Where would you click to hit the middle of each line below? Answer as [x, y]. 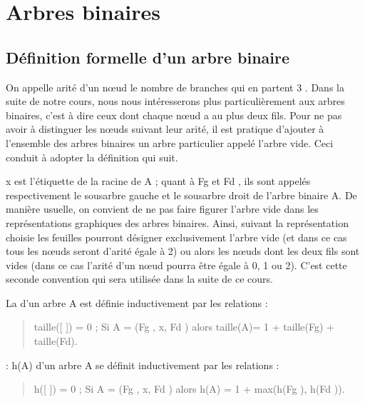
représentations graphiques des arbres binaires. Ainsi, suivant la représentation [177, 222]
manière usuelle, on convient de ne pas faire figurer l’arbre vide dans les [162, 209]
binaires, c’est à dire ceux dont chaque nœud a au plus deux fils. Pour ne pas [174, 115]
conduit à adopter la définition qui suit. [92, 157]
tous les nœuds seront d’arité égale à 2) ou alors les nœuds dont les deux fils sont [183, 251]
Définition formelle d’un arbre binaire [148, 57]
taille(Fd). [56, 341]
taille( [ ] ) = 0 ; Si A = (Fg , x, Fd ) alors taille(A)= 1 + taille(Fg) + [184, 327]
